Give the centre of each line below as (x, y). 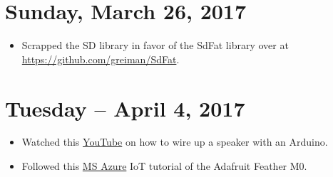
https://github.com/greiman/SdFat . (101, 59)
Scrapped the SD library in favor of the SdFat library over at (155, 45)
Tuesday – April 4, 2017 (125, 108)
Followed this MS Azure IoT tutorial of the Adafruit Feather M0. (164, 166)
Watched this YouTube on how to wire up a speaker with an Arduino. (175, 142)
